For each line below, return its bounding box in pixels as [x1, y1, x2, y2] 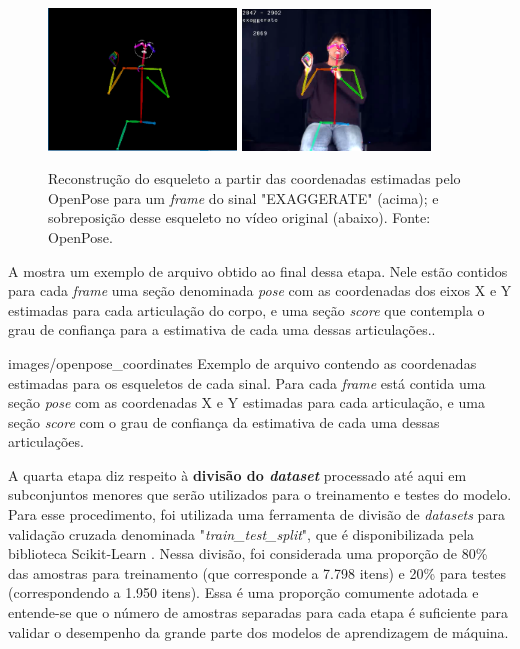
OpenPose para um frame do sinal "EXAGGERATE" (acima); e [48, 187, 439, 208]
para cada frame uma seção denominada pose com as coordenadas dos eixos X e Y [8, 280, 512, 301]
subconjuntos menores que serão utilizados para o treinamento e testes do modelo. [8, 484, 512, 505]
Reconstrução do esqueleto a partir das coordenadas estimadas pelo [48, 168, 461, 189]
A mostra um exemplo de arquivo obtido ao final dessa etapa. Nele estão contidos [8, 260, 508, 281]
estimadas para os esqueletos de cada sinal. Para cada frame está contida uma [8, 372, 486, 393]
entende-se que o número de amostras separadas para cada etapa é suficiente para [8, 602, 508, 623]
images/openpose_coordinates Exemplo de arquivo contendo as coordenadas [8, 352, 477, 373]
